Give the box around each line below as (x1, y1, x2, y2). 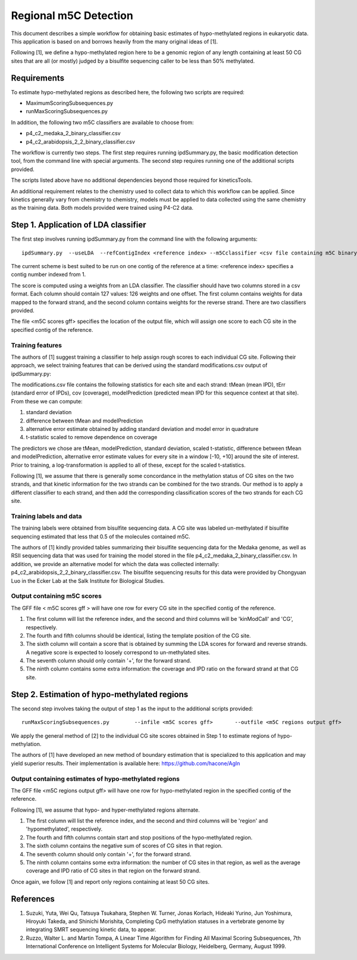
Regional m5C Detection (11, 9, 133, 22)
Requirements (11, 73, 65, 83)
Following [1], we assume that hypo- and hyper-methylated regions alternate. (11, 806, 201, 813)
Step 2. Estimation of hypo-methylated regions (11, 689, 189, 700)
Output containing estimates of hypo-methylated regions (11, 775, 180, 783)
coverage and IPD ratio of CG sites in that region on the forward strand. (26, 867, 201, 874)
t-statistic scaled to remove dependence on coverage (26, 434, 158, 441)
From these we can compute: (11, 397, 83, 405)
